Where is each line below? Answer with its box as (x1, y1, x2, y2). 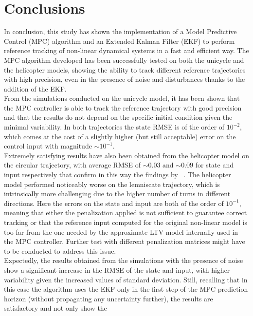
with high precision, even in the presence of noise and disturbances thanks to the (4, 74, 245, 84)
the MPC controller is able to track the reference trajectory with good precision (4, 102, 242, 112)
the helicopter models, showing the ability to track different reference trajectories (4, 64, 246, 74)
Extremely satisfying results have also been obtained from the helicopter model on (4, 150, 249, 160)
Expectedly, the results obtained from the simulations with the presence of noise (4, 255, 243, 265)
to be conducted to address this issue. (4, 245, 116, 256)
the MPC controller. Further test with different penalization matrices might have (4, 236, 245, 246)
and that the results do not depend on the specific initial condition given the (4, 112, 233, 122)
